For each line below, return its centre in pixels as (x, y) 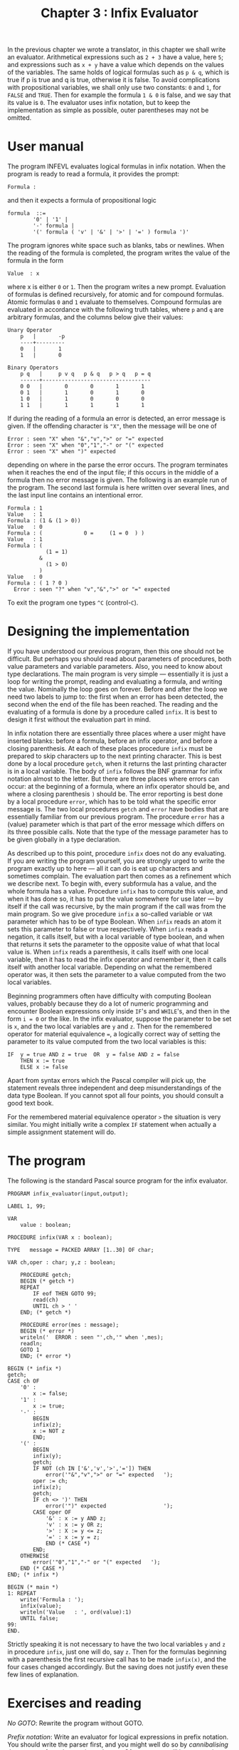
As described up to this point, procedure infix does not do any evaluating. (117, 854)
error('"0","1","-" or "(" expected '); (97, 1562)
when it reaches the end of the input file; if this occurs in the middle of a (113, 472)
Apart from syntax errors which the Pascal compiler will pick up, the (107, 1081)
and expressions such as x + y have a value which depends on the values (116, 65)
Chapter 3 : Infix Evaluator (119, 13)
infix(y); (47, 1456)
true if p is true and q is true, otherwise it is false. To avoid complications (114, 80)
